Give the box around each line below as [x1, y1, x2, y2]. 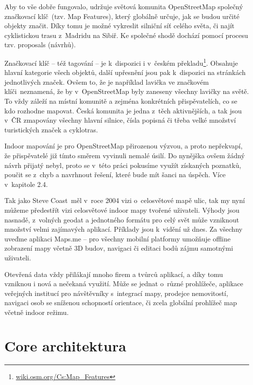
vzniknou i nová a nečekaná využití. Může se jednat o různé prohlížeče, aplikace [4, 278, 243, 289]
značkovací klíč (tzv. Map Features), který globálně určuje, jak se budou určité [4, 11, 239, 21]
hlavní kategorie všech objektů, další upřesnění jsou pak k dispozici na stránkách [4, 67, 246, 77]
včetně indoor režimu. [4, 307, 69, 317]
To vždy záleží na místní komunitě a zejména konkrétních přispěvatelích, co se [4, 96, 237, 106]
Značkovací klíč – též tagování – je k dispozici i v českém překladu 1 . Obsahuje [4, 56, 238, 68]
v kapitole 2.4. [4, 179, 48, 189]
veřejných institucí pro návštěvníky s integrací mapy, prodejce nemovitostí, [4, 288, 228, 298]
